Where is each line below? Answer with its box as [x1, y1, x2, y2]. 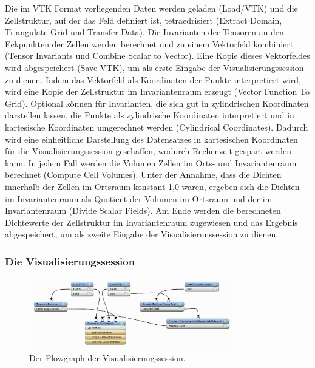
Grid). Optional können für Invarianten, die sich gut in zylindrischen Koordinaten [5, 97, 309, 109]
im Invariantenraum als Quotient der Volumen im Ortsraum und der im [5, 192, 273, 205]
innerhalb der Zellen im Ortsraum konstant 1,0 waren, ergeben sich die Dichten [5, 180, 300, 193]
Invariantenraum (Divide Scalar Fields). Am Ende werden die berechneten [5, 204, 281, 217]
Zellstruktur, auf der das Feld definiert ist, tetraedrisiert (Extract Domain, [5, 13, 282, 26]
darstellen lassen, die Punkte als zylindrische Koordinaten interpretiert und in [5, 109, 294, 121]
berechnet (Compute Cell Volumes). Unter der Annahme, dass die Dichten [5, 168, 282, 181]
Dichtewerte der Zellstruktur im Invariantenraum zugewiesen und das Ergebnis [5, 216, 298, 228]
